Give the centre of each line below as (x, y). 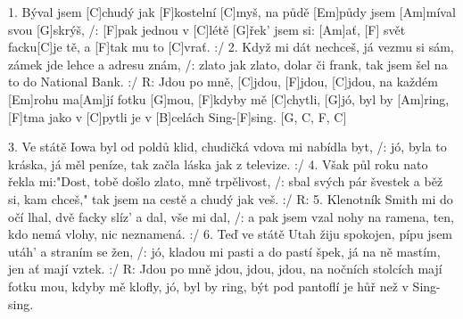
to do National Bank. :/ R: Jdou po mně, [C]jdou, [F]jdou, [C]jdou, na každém (223, 82)
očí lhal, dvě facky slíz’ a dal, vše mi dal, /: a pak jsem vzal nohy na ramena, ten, (231, 216)
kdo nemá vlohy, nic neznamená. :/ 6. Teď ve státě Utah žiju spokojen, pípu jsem (231, 234)
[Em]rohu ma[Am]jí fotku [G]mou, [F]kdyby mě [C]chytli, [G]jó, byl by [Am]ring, (229, 98)
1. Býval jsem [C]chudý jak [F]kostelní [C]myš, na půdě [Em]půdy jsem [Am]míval (232, 12)
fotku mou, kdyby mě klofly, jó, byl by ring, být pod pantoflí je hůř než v (208, 286)
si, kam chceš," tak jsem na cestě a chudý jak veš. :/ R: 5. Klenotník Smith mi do (231, 198)
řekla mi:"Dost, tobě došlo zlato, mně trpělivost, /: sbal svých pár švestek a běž (226, 181)
